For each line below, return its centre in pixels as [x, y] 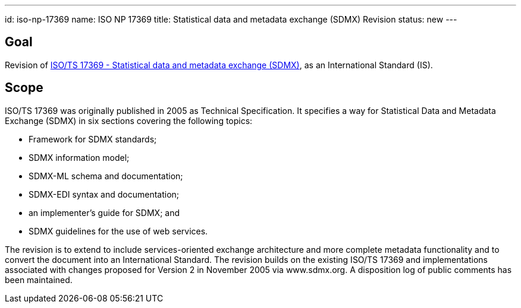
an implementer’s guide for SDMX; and [104, 212]
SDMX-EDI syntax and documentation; [104, 194]
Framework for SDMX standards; [93, 139]
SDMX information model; [79, 157]
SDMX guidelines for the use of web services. [118, 231]
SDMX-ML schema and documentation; [106, 176]
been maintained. [39, 280]
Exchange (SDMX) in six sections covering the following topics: [129, 120]
